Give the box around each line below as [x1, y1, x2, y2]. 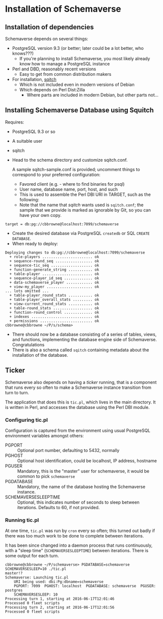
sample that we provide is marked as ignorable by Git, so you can [19, 207, 151, 213]
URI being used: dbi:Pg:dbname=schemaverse [14, 579, 104, 584]
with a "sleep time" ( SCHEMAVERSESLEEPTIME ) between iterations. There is [5, 548, 149, 554]
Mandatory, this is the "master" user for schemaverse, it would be [17, 468, 150, 474]
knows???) [12, 50, 34, 56]
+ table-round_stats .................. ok [9, 305, 99, 311]
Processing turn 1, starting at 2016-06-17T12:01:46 [5, 597, 115, 601]
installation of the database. [12, 352, 68, 358]
